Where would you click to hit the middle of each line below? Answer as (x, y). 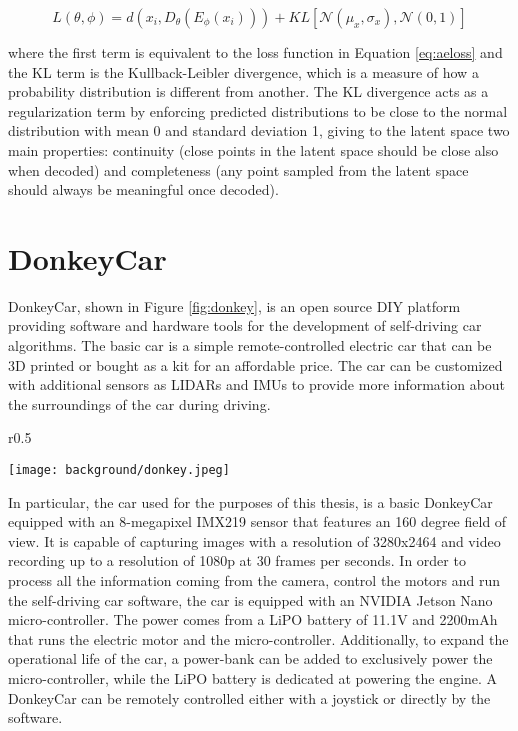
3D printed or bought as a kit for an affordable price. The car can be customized (255, 364)
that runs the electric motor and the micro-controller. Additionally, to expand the (258, 638)
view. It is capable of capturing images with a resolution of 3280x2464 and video (254, 540)
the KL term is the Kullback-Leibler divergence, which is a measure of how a (243, 71)
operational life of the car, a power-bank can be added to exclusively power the (250, 658)
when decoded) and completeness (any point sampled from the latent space (238, 169)
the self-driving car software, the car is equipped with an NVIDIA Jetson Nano (250, 599)
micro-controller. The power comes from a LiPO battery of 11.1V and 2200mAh (253, 619)
